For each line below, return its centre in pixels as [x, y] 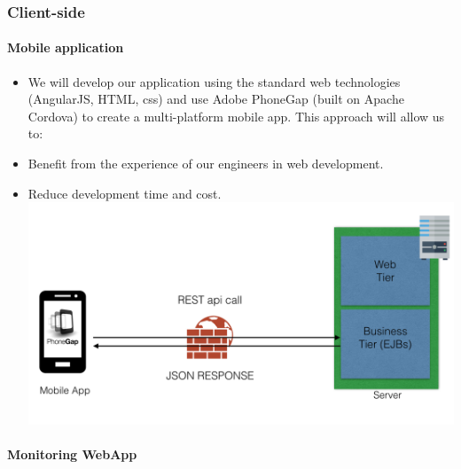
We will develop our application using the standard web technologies [214, 81]
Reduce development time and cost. [125, 193]
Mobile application [66, 47]
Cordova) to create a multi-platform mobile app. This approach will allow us [236, 116]
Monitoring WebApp [72, 453]
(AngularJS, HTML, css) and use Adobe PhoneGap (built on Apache [216, 99]
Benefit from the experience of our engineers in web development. [206, 164]
